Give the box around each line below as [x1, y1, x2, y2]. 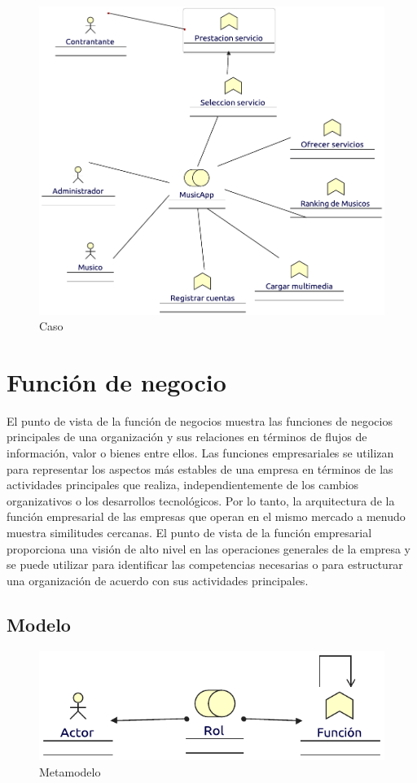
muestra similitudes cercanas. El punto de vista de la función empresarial [7, 524, 372, 541]
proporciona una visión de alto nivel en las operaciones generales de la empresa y [7, 540, 411, 557]
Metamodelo [39, 763, 101, 780]
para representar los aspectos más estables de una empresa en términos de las [7, 460, 393, 477]
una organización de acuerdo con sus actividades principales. [7, 571, 309, 588]
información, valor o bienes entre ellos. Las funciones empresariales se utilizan [7, 444, 394, 461]
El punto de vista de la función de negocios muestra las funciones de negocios [7, 412, 393, 429]
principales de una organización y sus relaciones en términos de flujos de [7, 428, 367, 445]
